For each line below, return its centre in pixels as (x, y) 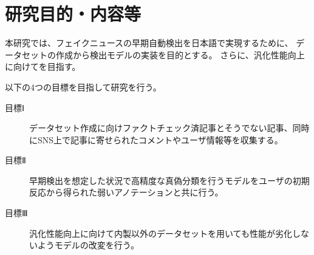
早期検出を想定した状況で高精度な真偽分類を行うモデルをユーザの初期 (169, 180)
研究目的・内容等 (73, 14)
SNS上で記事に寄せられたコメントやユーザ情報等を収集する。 (160, 139)
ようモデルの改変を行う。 (88, 245)
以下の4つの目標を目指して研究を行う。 (83, 87)
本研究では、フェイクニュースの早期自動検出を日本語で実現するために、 (149, 43)
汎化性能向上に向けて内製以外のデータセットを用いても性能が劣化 (161, 233)
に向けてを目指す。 (43, 66)
